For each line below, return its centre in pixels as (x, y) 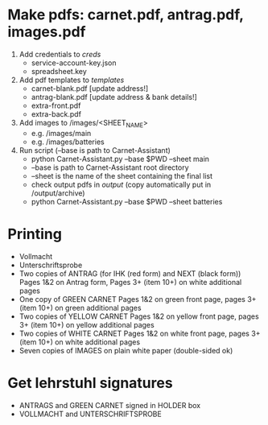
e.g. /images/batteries (68, 142)
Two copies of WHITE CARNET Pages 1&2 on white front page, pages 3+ (140, 333)
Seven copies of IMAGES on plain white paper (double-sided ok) (126, 350)
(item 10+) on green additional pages (80, 307)
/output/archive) (58, 193)
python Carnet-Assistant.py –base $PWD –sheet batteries (127, 201)
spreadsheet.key (59, 71)
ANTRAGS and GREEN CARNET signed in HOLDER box (110, 405)
